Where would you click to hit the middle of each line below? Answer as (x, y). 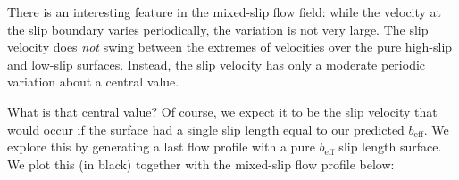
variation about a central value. (93, 82)
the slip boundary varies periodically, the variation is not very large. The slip (218, 29)
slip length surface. (390, 147)
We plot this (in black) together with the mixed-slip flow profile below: (201, 164)
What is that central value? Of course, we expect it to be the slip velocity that (222, 111)
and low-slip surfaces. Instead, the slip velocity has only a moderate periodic (217, 64)
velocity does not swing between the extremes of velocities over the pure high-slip (230, 47)
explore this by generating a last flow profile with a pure (161, 147)
